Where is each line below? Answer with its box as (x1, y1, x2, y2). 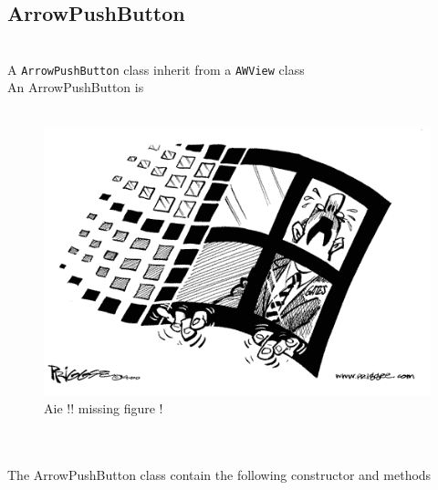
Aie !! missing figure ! (44, 399, 163, 418)
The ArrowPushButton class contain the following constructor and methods (7, 465, 432, 485)
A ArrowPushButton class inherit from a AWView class (7, 59, 305, 78)
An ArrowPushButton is (7, 78, 144, 97)
